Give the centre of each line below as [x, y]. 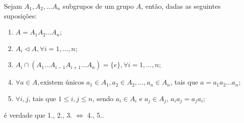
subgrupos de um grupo [98, 6]
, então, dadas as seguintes [181, 6]
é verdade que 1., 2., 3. [38, 115]
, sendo [103, 98]
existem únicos [62, 83]
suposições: [21, 15]
